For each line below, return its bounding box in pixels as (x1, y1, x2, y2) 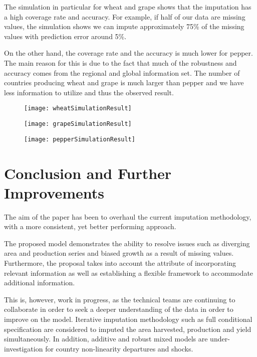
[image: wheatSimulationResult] (24, 105, 132, 112)
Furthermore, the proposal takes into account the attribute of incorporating (4, 258, 236, 268)
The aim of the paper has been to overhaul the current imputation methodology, (4, 211, 251, 222)
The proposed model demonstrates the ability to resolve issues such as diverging (4, 238, 250, 248)
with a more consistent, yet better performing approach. (4, 221, 176, 232)
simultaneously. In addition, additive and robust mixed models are (4, 333, 208, 344)
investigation (4, 343, 43, 353)
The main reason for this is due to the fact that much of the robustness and (4, 57, 237, 68)
